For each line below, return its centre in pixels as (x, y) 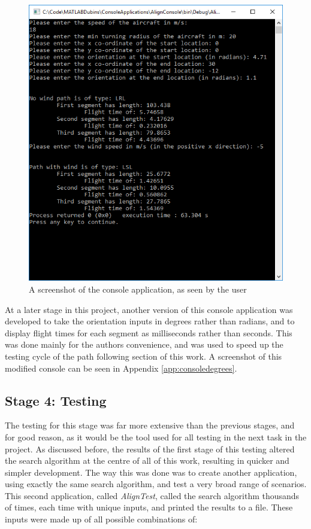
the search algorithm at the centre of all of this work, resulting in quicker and (147, 460)
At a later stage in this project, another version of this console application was (149, 309)
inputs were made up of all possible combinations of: (101, 519)
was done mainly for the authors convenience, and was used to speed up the (144, 344)
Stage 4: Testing (56, 400)
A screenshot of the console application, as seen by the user (138, 289)
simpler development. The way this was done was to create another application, (151, 472)
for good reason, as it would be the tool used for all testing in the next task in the (156, 437)
